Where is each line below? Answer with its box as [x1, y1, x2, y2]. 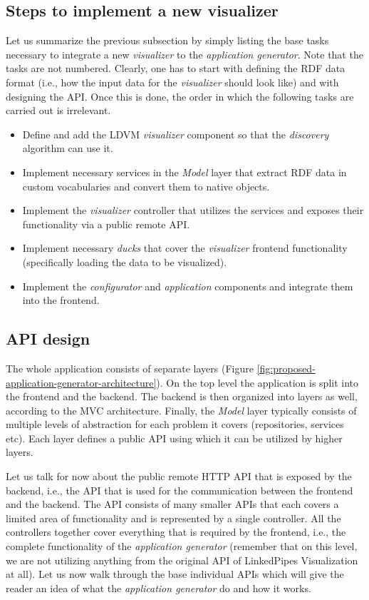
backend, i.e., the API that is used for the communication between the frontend [6, 482, 353, 497]
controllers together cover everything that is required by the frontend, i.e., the [6, 524, 346, 539]
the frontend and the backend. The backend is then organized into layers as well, [6, 389, 358, 404]
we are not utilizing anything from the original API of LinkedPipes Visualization [6, 552, 358, 567]
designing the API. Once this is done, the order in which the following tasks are [6, 88, 354, 103]
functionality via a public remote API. [22, 216, 190, 231]
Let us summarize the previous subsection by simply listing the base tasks [6, 33, 329, 48]
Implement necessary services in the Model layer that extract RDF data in [22, 164, 347, 179]
